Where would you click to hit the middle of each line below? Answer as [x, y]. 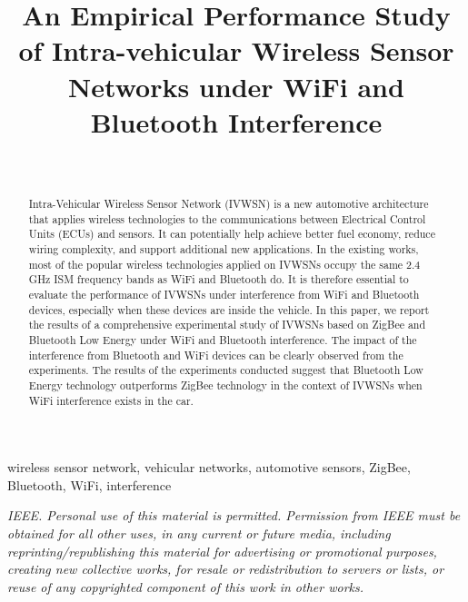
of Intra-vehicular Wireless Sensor [236, 50]
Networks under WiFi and [236, 86]
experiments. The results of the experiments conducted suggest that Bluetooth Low [226, 370]
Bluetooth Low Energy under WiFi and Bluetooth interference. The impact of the [223, 339]
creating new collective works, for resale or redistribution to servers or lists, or [226, 569]
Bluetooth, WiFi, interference [90, 484]
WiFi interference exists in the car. [111, 400]
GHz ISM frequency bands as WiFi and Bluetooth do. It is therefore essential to [219, 279]
